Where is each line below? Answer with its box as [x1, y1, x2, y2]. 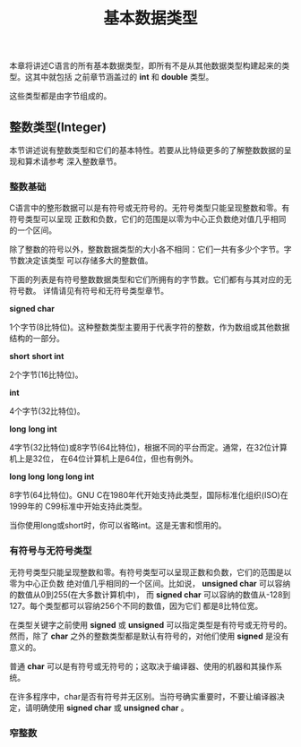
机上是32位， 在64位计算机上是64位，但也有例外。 [9, 453, 199, 464]
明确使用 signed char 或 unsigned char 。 [32, 702, 190, 713]
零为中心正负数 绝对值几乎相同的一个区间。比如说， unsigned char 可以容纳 [9, 578, 291, 588]
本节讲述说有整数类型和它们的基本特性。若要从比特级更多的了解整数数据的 [9, 145, 284, 155]
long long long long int [9, 471, 95, 482]
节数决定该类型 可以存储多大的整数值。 [9, 255, 153, 266]
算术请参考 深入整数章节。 [24, 156, 122, 167]
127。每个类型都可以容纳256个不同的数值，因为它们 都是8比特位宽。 [9, 600, 263, 611]
